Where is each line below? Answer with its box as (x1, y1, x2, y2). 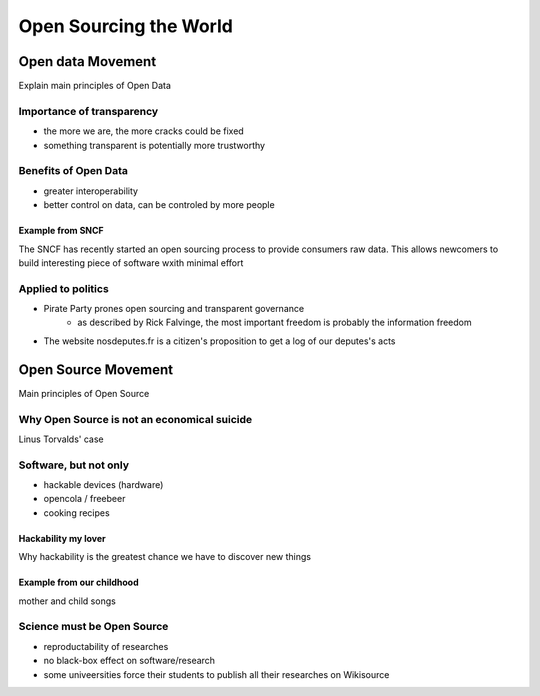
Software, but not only (18, 458, 130, 472)
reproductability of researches (43, 640, 169, 652)
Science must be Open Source (18, 620, 169, 634)
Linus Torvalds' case (18, 433, 104, 445)
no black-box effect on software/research (43, 655, 215, 667)
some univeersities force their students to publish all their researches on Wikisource (43, 668, 390, 680)
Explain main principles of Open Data (18, 80, 172, 92)
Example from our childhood (18, 576, 139, 589)
